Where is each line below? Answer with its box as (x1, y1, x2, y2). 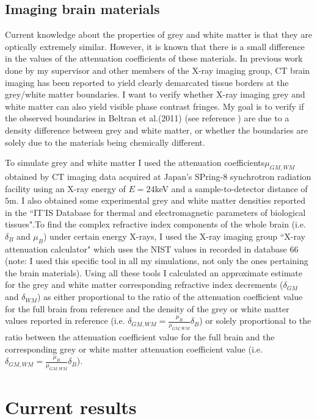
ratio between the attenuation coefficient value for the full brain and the (5, 331, 275, 343)
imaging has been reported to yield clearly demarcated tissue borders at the (5, 76, 289, 88)
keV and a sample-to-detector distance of (155, 182, 308, 195)
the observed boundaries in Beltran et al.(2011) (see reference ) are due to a (5, 112, 290, 124)
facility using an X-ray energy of (5, 182, 126, 195)
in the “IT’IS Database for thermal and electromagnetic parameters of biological (5, 206, 306, 218)
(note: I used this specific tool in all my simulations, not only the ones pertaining (5, 254, 308, 267)
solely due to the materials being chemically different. (5, 135, 205, 148)
